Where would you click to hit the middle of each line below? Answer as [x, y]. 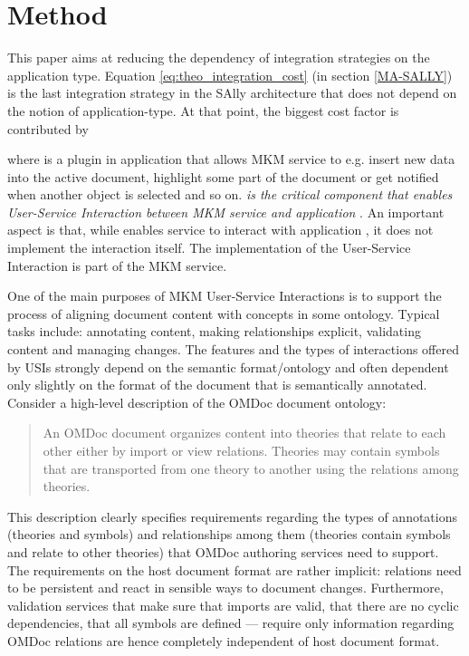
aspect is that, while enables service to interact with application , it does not [220, 230]
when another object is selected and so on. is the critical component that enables [230, 194]
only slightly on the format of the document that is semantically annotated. [217, 385]
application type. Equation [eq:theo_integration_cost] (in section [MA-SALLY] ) [230, 75]
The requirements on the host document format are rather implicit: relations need [234, 569]
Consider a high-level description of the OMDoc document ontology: [197, 402]
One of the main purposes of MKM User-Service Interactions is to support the [225, 296]
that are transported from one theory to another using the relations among [251, 468]
